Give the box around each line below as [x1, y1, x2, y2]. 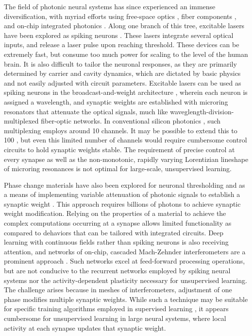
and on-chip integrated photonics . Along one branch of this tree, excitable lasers [4, 20, 245, 31]
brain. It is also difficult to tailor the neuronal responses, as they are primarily [4, 58, 237, 69]
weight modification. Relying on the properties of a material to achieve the [4, 208, 226, 218]
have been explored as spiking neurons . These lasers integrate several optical [4, 30, 234, 40]
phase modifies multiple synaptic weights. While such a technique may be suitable [4, 294, 248, 304]
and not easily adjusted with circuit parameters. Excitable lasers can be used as [4, 77, 241, 88]
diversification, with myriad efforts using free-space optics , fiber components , [4, 11, 236, 21]
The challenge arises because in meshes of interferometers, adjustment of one [4, 284, 232, 295]
